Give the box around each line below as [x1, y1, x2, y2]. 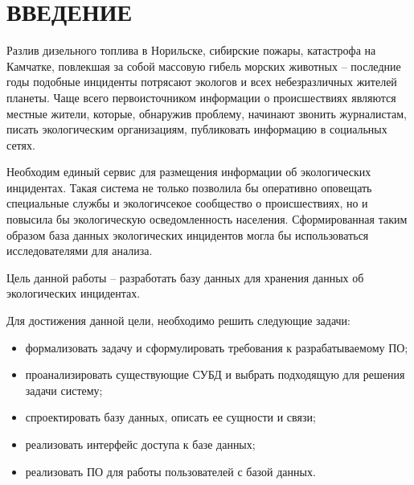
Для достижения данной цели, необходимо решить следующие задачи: [6, 312, 350, 329]
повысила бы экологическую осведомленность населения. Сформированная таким [6, 211, 408, 228]
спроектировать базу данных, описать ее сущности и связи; [25, 409, 316, 425]
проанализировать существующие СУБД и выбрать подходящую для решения [25, 366, 405, 383]
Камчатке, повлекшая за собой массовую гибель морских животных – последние [6, 57, 401, 74]
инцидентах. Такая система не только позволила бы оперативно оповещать [6, 179, 372, 195]
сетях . [6, 136, 35, 153]
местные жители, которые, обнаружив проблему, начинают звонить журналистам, [6, 105, 407, 121]
